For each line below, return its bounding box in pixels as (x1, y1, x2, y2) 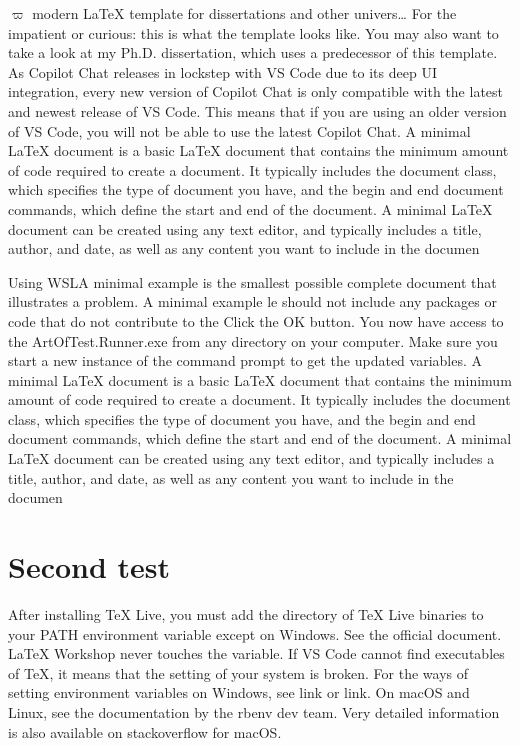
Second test (8, 546, 171, 587)
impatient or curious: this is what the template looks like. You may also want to (8, 22, 499, 43)
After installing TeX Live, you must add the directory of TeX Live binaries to (8, 603, 484, 624)
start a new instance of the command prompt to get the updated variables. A (8, 350, 482, 371)
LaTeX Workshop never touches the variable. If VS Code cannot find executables (8, 643, 505, 664)
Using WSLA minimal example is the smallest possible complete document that (8, 271, 497, 292)
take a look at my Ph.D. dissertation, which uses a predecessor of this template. (8, 42, 498, 63)
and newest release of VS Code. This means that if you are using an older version (8, 100, 507, 121)
